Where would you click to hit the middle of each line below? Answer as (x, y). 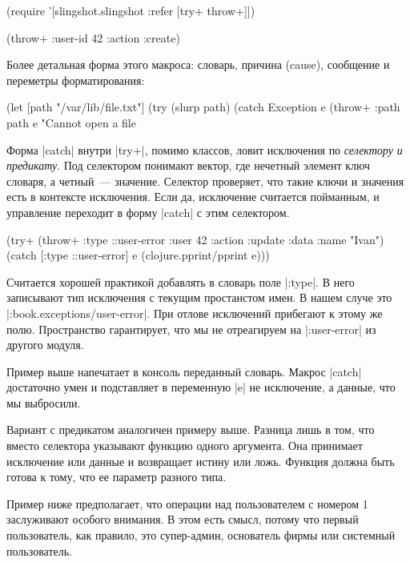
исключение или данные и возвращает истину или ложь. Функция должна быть (201, 461)
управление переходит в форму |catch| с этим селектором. (148, 212)
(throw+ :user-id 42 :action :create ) (93, 37)
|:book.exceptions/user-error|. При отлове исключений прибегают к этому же (195, 313)
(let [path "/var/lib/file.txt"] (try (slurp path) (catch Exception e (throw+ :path (203, 107)
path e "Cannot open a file (71, 122)
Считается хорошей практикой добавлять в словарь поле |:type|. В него (181, 281)
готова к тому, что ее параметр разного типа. (117, 477)
